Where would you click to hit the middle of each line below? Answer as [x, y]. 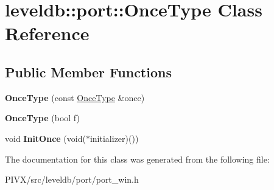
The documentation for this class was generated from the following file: [137, 159]
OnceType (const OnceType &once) [75, 97]
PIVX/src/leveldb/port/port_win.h [72, 179]
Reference [47, 33]
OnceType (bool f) [42, 118]
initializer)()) [114, 138]
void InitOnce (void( [45, 138]
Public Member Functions [88, 72]
